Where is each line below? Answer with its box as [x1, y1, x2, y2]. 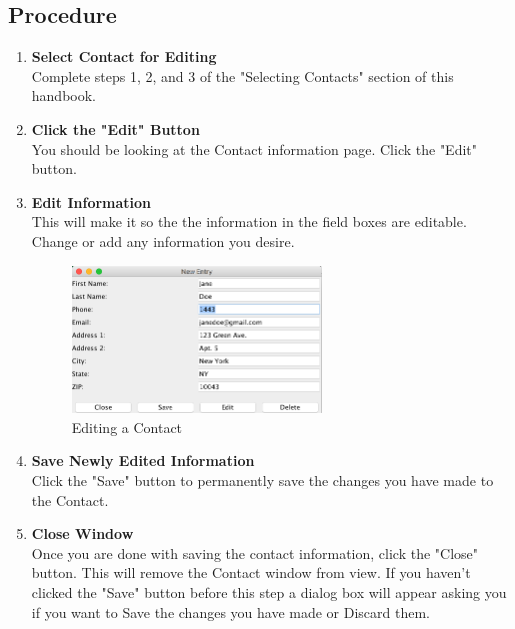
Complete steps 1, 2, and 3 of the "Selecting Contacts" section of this [31, 65, 454, 86]
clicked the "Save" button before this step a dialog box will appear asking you [31, 582, 507, 602]
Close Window [31, 523, 134, 544]
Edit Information [31, 191, 152, 212]
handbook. [31, 85, 97, 106]
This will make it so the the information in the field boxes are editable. [31, 211, 467, 232]
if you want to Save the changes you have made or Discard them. [31, 601, 431, 622]
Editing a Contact [71, 416, 183, 437]
